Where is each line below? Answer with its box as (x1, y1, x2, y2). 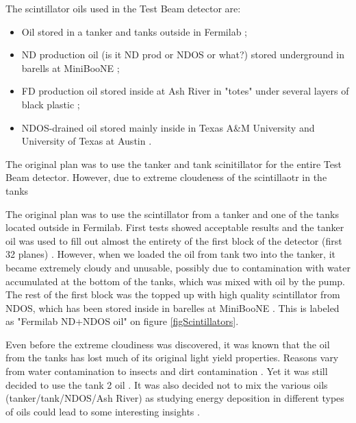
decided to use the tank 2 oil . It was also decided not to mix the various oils (5, 377, 328, 391)
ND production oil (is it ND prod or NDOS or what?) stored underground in (21, 47, 345, 62)
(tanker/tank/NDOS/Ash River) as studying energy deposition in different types (5, 391, 344, 405)
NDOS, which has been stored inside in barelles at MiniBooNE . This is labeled (5, 300, 340, 315)
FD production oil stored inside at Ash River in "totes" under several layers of (21, 84, 349, 98)
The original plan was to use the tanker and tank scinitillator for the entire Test (5, 156, 342, 171)
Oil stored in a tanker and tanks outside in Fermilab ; (21, 24, 247, 38)
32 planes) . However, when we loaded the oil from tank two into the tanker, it (5, 247, 335, 261)
